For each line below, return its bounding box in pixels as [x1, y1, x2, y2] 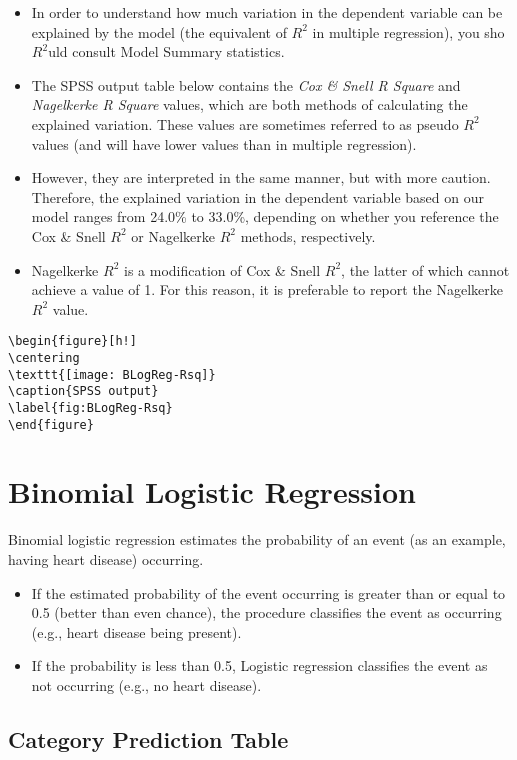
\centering [8, 350, 80, 365]
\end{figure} [8, 417, 94, 432]
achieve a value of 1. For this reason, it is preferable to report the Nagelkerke [31, 279, 504, 300]
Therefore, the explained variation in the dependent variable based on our [31, 186, 484, 207]
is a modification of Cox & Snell [123, 259, 321, 280]
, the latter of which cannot [341, 259, 510, 280]
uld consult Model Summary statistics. [48, 41, 285, 62]
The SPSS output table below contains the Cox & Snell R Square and [31, 74, 461, 95]
